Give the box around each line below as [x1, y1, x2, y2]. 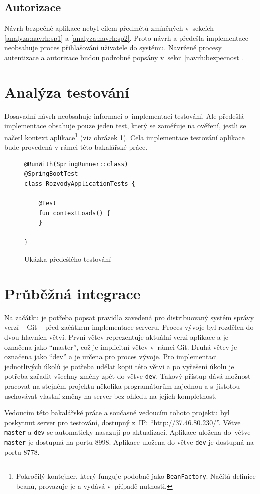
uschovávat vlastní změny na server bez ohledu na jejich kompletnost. [4, 390, 217, 401]
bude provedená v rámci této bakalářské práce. [4, 142, 148, 152]
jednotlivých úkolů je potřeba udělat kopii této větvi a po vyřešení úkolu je [4, 361, 234, 371]
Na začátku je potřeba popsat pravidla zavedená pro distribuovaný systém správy [4, 312, 254, 322]
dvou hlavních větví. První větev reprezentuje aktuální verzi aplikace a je [4, 331, 228, 342]
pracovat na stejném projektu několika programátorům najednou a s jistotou [4, 381, 240, 391]
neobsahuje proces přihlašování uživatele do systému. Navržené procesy [4, 42, 222, 53]
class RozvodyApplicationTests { [24, 180, 135, 187]
